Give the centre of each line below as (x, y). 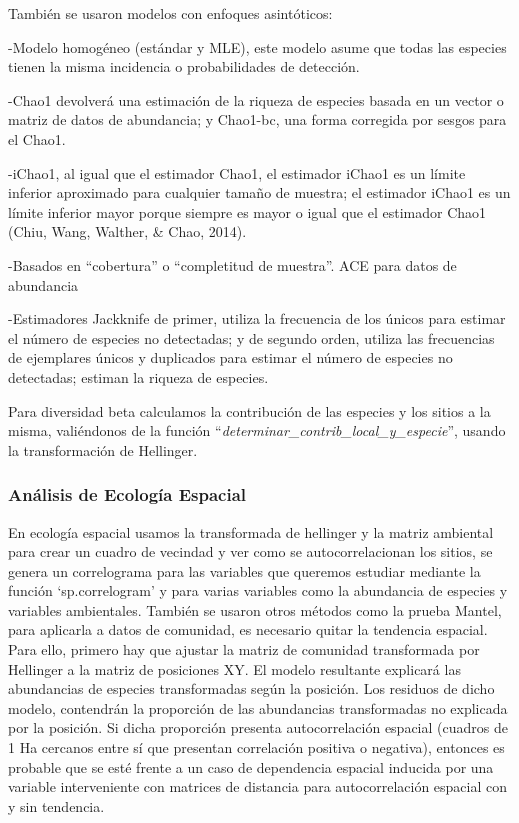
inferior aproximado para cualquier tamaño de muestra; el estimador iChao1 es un (259, 192)
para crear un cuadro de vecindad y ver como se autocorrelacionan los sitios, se (250, 551)
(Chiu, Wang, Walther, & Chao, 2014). (127, 231)
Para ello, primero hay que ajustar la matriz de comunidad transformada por (244, 649)
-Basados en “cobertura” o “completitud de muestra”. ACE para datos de (232, 264)
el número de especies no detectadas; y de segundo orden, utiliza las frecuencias (251, 337)
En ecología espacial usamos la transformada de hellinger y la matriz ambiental (251, 531)
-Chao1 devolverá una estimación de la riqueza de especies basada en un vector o (256, 99)
